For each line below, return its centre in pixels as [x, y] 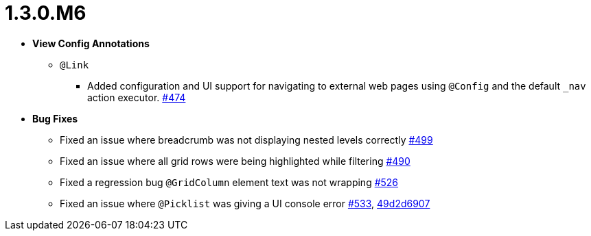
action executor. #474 [137, 97]
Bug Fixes [55, 118]
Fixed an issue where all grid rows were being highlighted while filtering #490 [235, 161]
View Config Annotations [91, 43]
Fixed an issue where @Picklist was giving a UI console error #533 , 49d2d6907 [245, 203]
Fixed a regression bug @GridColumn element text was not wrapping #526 [229, 182]
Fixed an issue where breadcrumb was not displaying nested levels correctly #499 [246, 140]
